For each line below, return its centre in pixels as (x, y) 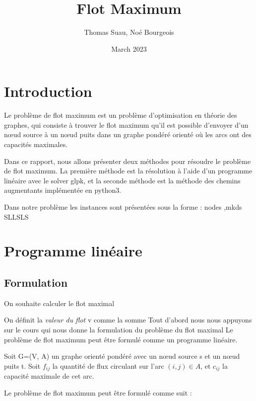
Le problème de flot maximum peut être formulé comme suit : (98, 392)
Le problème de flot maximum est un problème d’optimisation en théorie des (121, 115)
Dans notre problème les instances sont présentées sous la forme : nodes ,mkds (123, 207)
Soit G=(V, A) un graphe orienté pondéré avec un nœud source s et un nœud (122, 356)
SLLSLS (16, 216)
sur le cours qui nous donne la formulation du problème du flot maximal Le (119, 329)
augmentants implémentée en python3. (63, 190)
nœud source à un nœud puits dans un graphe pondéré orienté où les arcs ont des (128, 134)
